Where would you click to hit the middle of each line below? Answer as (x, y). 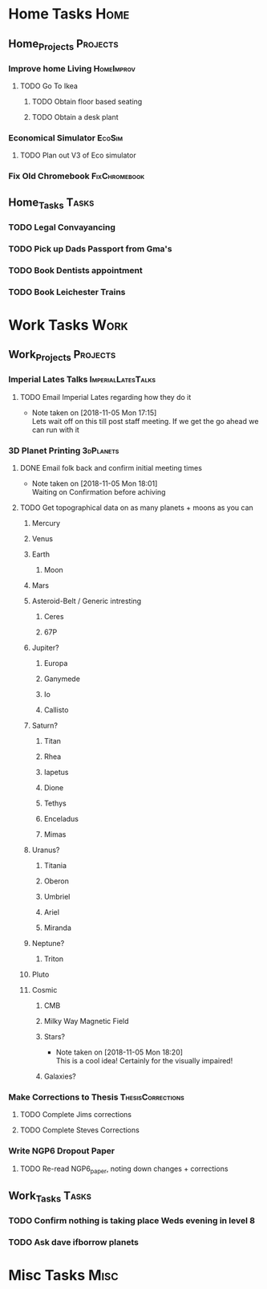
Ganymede (62, 679)
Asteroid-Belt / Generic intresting (87, 601)
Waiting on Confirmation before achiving (99, 492)
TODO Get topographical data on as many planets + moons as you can (137, 508)
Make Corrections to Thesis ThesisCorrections (96, 1097)
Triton (54, 959)
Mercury (46, 523)
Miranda (58, 928)
